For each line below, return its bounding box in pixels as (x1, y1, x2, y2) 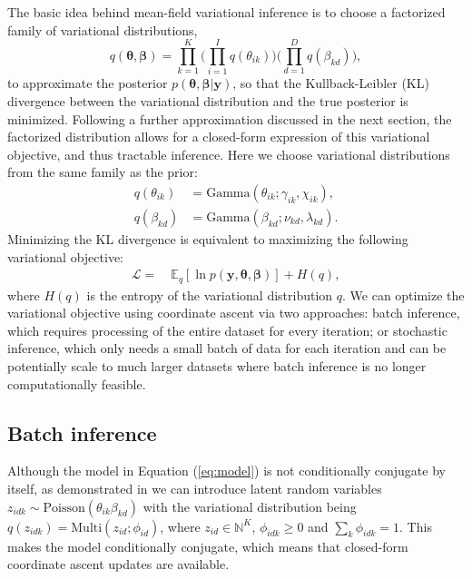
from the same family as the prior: (7, 162, 198, 182)
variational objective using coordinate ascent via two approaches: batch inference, (7, 303, 460, 322)
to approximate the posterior (7, 74, 168, 93)
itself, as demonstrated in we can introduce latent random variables (7, 478, 382, 497)
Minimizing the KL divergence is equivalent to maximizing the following (7, 229, 408, 248)
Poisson (43, 501, 85, 515)
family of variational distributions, (7, 20, 198, 39)
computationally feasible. (7, 374, 146, 393)
